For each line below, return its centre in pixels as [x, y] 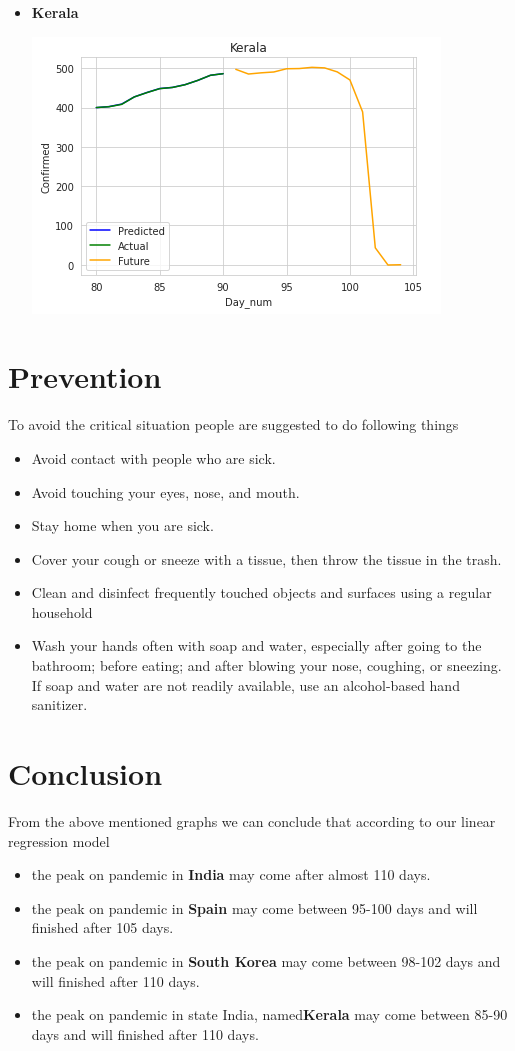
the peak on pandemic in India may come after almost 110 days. [231, 874]
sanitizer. [59, 704]
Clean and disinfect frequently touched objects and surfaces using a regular [261, 592]
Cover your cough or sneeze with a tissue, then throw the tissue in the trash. [266, 558]
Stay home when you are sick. [122, 525]
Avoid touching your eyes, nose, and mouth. [165, 491]
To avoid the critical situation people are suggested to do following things [233, 424]
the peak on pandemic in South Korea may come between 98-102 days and [266, 960]
